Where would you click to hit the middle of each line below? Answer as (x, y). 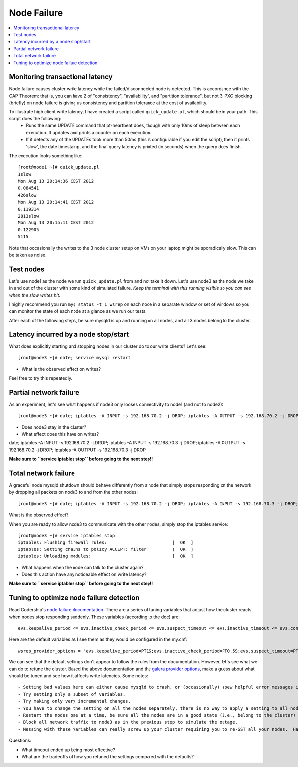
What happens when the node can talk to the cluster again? (82, 567)
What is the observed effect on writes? (61, 369)
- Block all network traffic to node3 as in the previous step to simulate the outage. (128, 722)
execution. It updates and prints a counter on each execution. (89, 132)
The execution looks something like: (46, 156)
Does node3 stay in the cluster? (54, 427)
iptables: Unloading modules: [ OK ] (106, 556)
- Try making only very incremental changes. (74, 701)
